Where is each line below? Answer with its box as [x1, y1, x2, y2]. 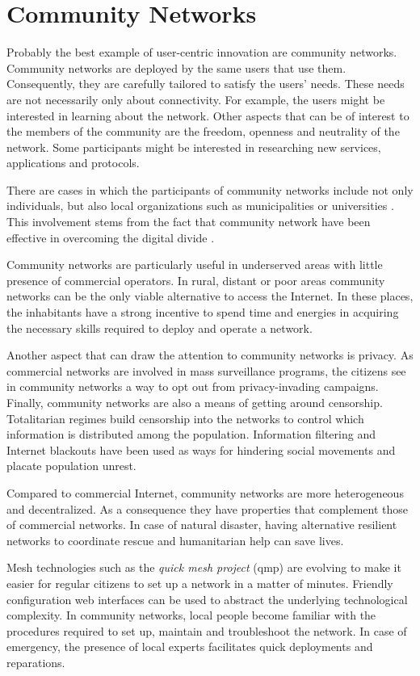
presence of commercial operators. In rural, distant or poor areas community [6, 271, 385, 288]
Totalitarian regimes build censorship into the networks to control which [6, 409, 364, 426]
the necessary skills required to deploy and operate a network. [6, 319, 313, 336]
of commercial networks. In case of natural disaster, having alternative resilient [6, 516, 397, 533]
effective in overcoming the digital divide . [6, 229, 215, 246]
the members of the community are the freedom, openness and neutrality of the [6, 123, 400, 140]
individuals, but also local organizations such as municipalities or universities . [6, 197, 394, 214]
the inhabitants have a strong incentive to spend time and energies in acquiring [6, 304, 399, 321]
